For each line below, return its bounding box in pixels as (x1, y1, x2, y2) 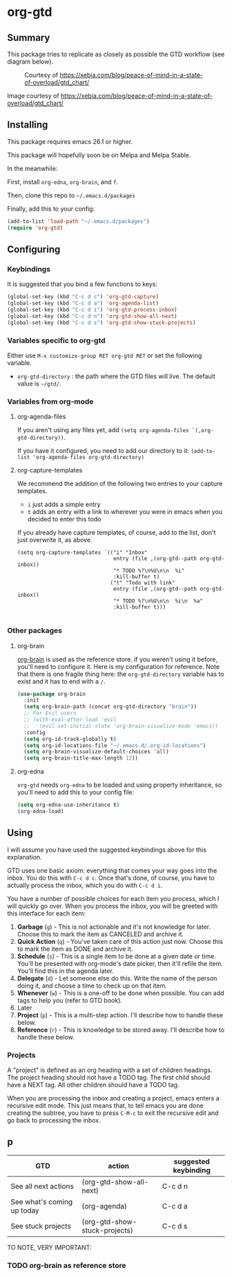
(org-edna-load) (17, 808, 64, 815)
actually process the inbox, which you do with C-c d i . (7, 881, 163, 889)
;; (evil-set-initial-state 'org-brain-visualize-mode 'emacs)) (23, 722, 219, 729)
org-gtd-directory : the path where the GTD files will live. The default (17, 372, 215, 380)
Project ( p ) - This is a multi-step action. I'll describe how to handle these (17, 1010, 223, 1019)
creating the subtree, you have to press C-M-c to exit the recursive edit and (7, 1109, 219, 1117)
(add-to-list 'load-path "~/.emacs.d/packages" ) (7, 217, 150, 225)
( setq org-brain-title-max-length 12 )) (23, 755, 139, 762)
